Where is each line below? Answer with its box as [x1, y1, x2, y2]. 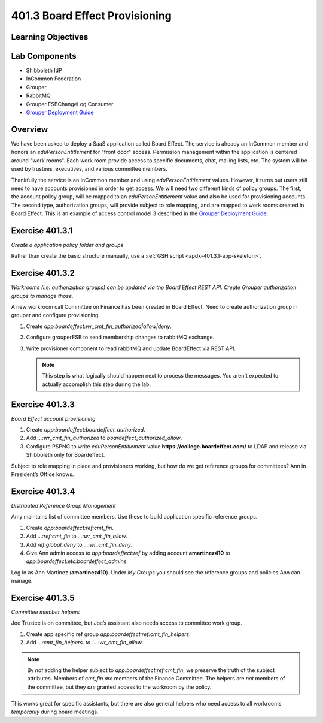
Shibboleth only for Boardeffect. [26, 451, 105, 459]
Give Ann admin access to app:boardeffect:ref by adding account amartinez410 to [26, 549, 230, 556]
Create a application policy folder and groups [11, 241, 124, 248]
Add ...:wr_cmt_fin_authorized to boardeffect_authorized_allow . [26, 435, 182, 442]
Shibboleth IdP [26, 67, 62, 74]
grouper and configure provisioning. [11, 312, 100, 319]
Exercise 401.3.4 [11, 486, 75, 496]
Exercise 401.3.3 [11, 399, 75, 409]
